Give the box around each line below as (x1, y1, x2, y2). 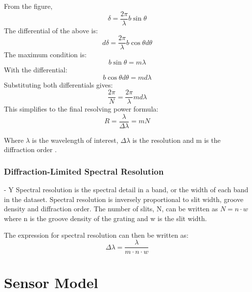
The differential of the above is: (4, 25, 98, 35)
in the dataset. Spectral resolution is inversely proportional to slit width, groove (4, 194, 244, 204)
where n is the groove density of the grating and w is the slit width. (4, 213, 207, 223)
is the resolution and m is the (132, 135, 221, 145)
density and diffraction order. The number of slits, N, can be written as (4, 203, 218, 214)
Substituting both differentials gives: (4, 79, 113, 90)
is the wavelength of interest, (32, 135, 118, 145)
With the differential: (4, 64, 68, 74)
